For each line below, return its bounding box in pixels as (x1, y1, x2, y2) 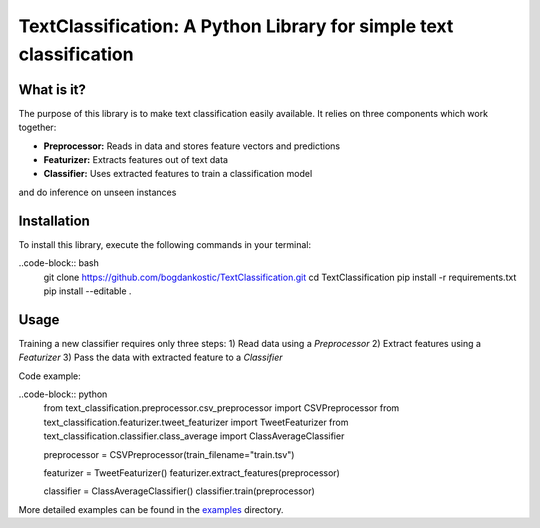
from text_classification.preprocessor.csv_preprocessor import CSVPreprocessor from (43, 402, 400, 414)
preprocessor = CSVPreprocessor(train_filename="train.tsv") (43, 448, 295, 460)
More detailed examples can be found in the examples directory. (18, 503, 284, 515)
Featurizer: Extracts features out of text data (43, 154, 229, 166)
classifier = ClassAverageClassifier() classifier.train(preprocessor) (43, 485, 315, 497)
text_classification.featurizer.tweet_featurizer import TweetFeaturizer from (43, 416, 349, 428)
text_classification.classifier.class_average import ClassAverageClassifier (43, 430, 345, 442)
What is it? (18, 81, 87, 98)
